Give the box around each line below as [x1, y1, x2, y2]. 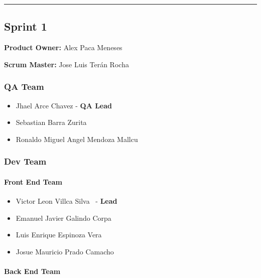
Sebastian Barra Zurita [16, 117, 87, 127]
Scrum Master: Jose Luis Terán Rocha [4, 59, 129, 69]
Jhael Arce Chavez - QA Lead [16, 100, 112, 110]
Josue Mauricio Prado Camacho [16, 246, 114, 256]
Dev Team [4, 155, 47, 168]
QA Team [4, 80, 44, 93]
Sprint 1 [4, 19, 47, 34]
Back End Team [4, 266, 61, 276]
